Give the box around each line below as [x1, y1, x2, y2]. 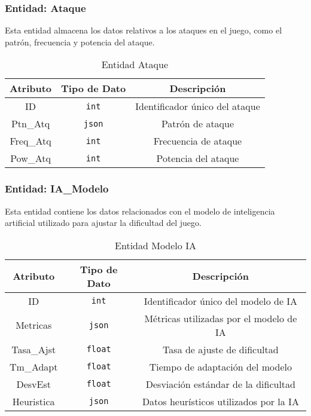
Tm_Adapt [10, 359, 58, 374]
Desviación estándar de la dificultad [145, 377, 295, 391]
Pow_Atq [10, 151, 51, 166]
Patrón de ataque [161, 117, 234, 131]
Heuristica [12, 394, 55, 408]
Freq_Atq [10, 134, 51, 148]
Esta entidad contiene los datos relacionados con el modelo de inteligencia [5, 204, 275, 217]
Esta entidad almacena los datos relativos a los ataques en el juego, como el [5, 24, 282, 36]
